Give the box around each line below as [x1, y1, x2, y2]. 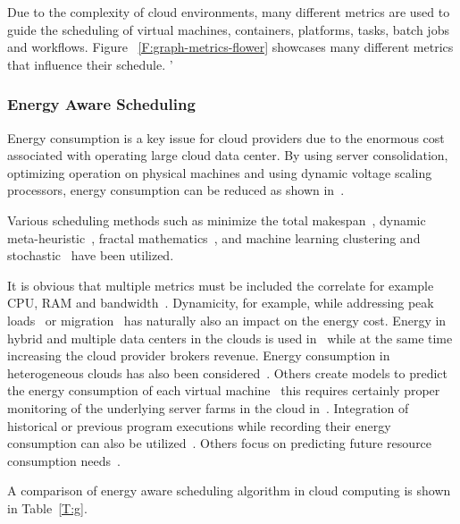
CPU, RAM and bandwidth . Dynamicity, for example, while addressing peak [7, 293, 434, 312]
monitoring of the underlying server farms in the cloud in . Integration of [7, 398, 409, 417]
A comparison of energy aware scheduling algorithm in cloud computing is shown [7, 481, 451, 500]
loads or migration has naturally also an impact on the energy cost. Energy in [7, 310, 447, 329]
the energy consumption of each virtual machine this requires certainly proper [7, 381, 440, 400]
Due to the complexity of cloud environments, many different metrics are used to [7, 3, 450, 21]
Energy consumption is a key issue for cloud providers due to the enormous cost [7, 128, 445, 147]
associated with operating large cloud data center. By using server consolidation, [7, 146, 448, 165]
